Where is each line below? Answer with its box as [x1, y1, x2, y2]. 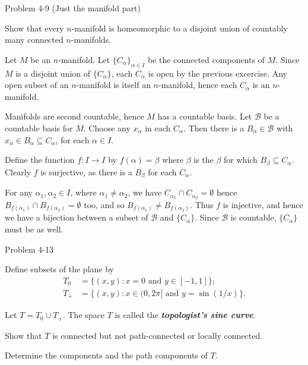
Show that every [5, 21, 64, 34]
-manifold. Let [58, 53, 110, 65]
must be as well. [5, 223, 63, 235]
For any [5, 186, 33, 199]
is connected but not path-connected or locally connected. [52, 329, 263, 341]
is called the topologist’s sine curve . [115, 309, 256, 321]
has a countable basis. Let [157, 110, 252, 122]
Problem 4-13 [5, 243, 53, 255]
